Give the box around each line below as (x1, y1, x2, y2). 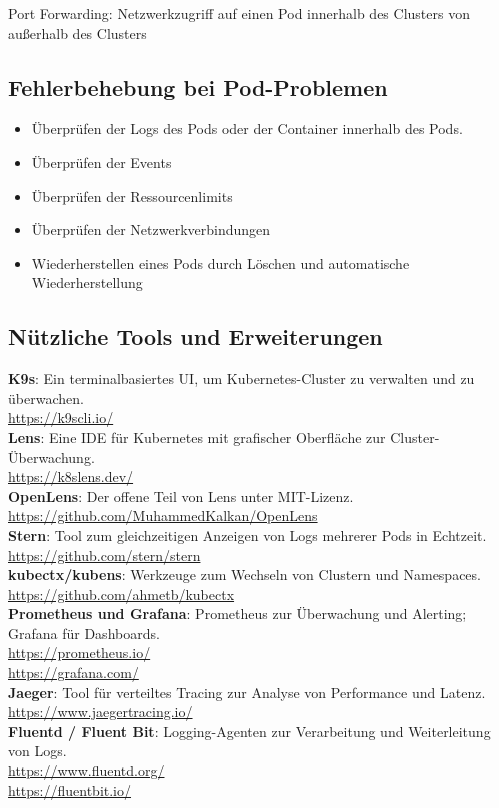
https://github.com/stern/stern (8, 544, 201, 565)
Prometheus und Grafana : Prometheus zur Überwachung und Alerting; (8, 603, 467, 624)
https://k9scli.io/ (8, 407, 114, 428)
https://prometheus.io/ (8, 642, 151, 663)
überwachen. (8, 387, 84, 408)
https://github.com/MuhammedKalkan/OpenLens (8, 505, 318, 526)
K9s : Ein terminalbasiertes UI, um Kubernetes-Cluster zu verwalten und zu (8, 368, 475, 389)
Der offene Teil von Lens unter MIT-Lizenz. (86, 485, 354, 506)
